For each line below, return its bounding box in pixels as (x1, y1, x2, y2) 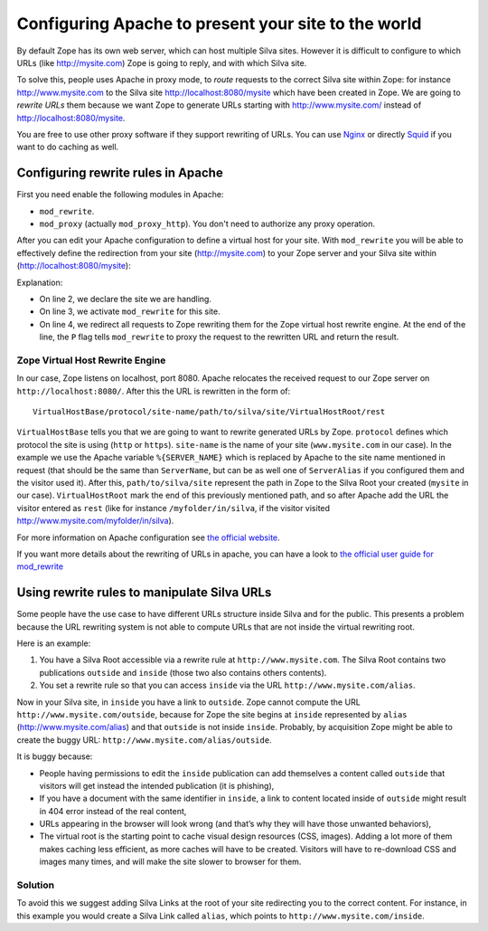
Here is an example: (16, 638, 91, 649)
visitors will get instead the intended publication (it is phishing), (39, 780, 275, 791)
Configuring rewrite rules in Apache (16, 166, 223, 181)
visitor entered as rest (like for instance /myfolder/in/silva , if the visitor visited (16, 502, 330, 513)
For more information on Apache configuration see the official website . (16, 532, 280, 543)
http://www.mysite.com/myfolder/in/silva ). (16, 516, 174, 527)
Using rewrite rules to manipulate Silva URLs (16, 584, 272, 601)
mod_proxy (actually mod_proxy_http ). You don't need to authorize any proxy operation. (39, 218, 375, 229)
